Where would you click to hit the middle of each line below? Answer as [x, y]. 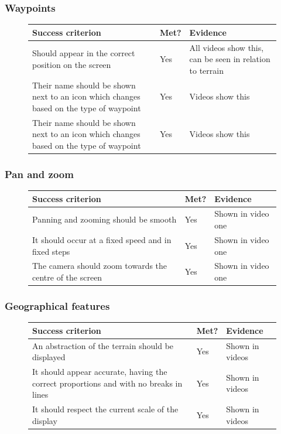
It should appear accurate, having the [100, 372]
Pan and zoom [39, 174]
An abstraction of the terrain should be [103, 345]
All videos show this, [227, 47]
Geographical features [57, 305]
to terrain [206, 70]
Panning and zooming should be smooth [104, 219]
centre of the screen [67, 277]
